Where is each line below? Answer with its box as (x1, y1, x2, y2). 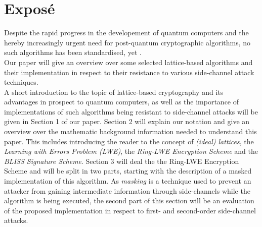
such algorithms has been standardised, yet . (4, 47, 142, 58)
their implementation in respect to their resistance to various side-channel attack (4, 67, 254, 77)
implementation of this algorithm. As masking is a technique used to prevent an (4, 176, 251, 186)
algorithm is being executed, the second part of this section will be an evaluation (4, 195, 254, 206)
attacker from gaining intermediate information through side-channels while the (4, 185, 250, 196)
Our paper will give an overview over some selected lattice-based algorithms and (4, 56, 253, 67)
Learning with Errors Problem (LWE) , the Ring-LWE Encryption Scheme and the (4, 146, 258, 156)
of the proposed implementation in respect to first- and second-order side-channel (4, 205, 256, 215)
